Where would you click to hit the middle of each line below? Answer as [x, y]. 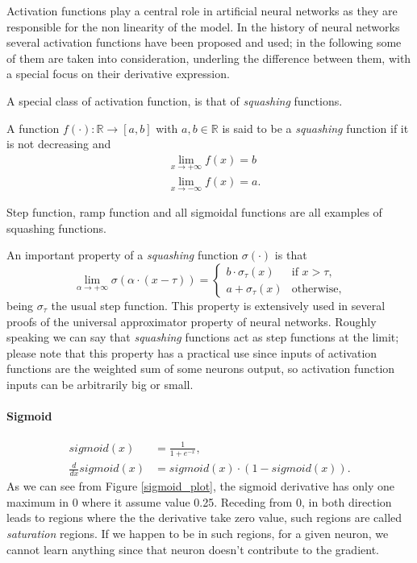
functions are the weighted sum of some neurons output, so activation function [201, 368]
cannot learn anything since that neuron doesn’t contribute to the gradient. [193, 549]
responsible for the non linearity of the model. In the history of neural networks [203, 26]
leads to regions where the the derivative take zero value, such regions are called [204, 517]
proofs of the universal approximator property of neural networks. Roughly [192, 321]
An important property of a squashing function [123, 255]
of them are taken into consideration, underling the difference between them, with [209, 58]
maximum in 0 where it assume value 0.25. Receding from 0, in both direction [199, 501]
